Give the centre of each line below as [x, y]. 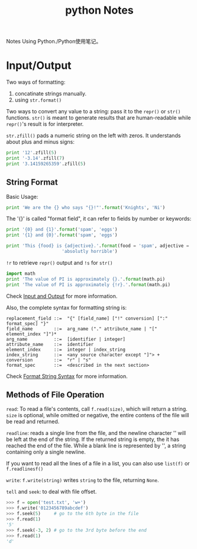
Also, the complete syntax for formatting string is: [67, 307]
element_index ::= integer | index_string [66, 350]
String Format [32, 183]
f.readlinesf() [25, 469]
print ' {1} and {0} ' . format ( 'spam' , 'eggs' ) [62, 235]
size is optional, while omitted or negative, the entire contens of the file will [98, 415]
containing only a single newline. [46, 452]
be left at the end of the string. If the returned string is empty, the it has [93, 439]
